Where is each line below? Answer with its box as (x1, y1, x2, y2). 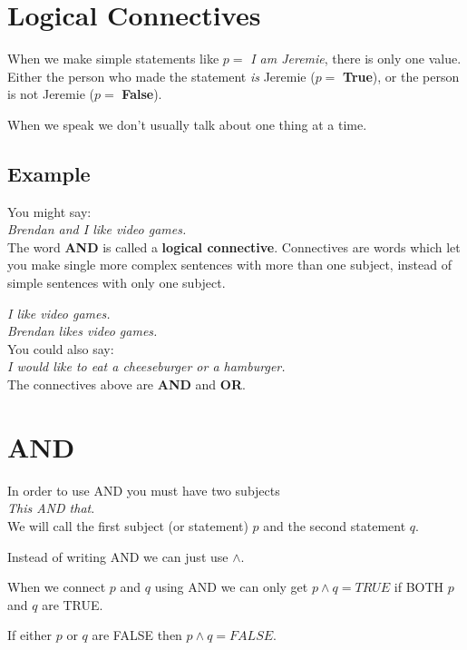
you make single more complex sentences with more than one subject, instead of (7, 255, 452, 274)
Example (7, 159, 91, 187)
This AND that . (7, 498, 95, 517)
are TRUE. (42, 595, 103, 614)
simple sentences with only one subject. (7, 273, 226, 292)
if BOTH (394, 577, 444, 596)
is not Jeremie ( (7, 84, 94, 103)
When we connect (7, 577, 106, 596)
